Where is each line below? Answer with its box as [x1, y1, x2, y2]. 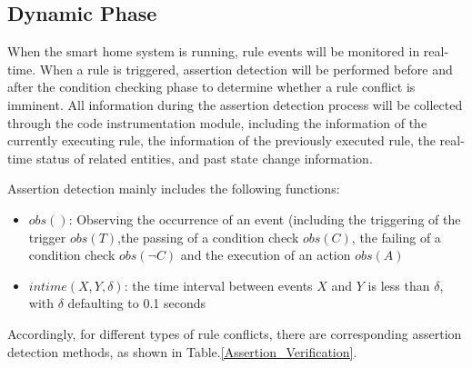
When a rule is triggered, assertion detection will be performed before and [39, 59, 453, 78]
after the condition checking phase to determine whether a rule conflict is [7, 77, 416, 96]
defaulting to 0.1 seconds [67, 293, 206, 313]
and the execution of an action [180, 245, 351, 264]
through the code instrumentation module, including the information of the [7, 113, 427, 132]
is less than [367, 275, 430, 294]
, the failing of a [351, 227, 441, 246]
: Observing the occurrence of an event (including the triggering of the [68, 209, 461, 228]
